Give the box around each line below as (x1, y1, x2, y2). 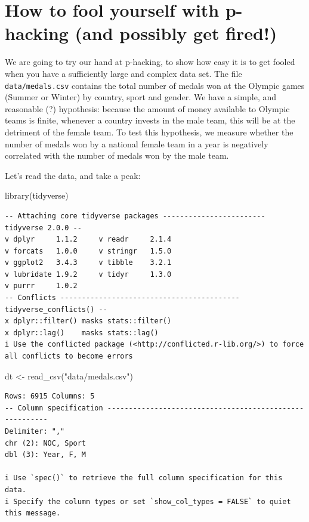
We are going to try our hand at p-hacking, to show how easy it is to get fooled (5, 55, 295, 68)
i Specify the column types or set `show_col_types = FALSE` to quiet (5, 497, 291, 506)
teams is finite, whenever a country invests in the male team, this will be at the (5, 114, 295, 126)
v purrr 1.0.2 (5, 282, 78, 291)
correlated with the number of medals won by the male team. (5, 149, 229, 162)
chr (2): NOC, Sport (5, 438, 86, 447)
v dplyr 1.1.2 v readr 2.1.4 (5, 235, 172, 244)
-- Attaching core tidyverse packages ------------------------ (5, 211, 265, 220)
